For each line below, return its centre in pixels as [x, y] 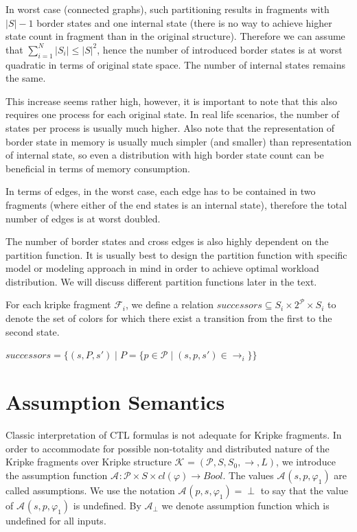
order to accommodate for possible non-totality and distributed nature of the [168, 448]
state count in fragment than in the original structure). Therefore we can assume [175, 36]
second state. [33, 331]
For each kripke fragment [58, 304]
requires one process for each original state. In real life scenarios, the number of [173, 114]
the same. [26, 78]
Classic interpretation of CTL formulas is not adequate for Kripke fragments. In [174, 434]
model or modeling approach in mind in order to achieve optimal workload [162, 268]
